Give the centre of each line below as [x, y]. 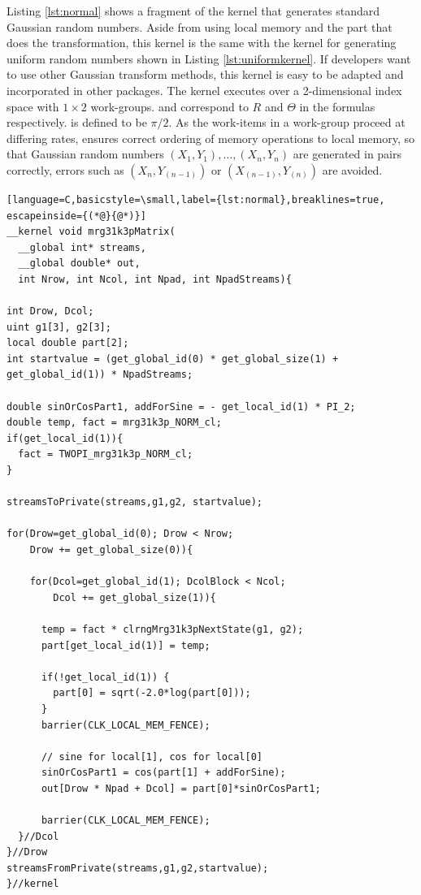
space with [33, 106]
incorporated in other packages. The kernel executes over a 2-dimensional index [204, 90]
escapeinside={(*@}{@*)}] [76, 216]
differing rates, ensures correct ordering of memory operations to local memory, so [211, 138]
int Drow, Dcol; [50, 311]
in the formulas [337, 106]
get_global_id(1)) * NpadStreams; [100, 375]
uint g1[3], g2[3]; [59, 327]
